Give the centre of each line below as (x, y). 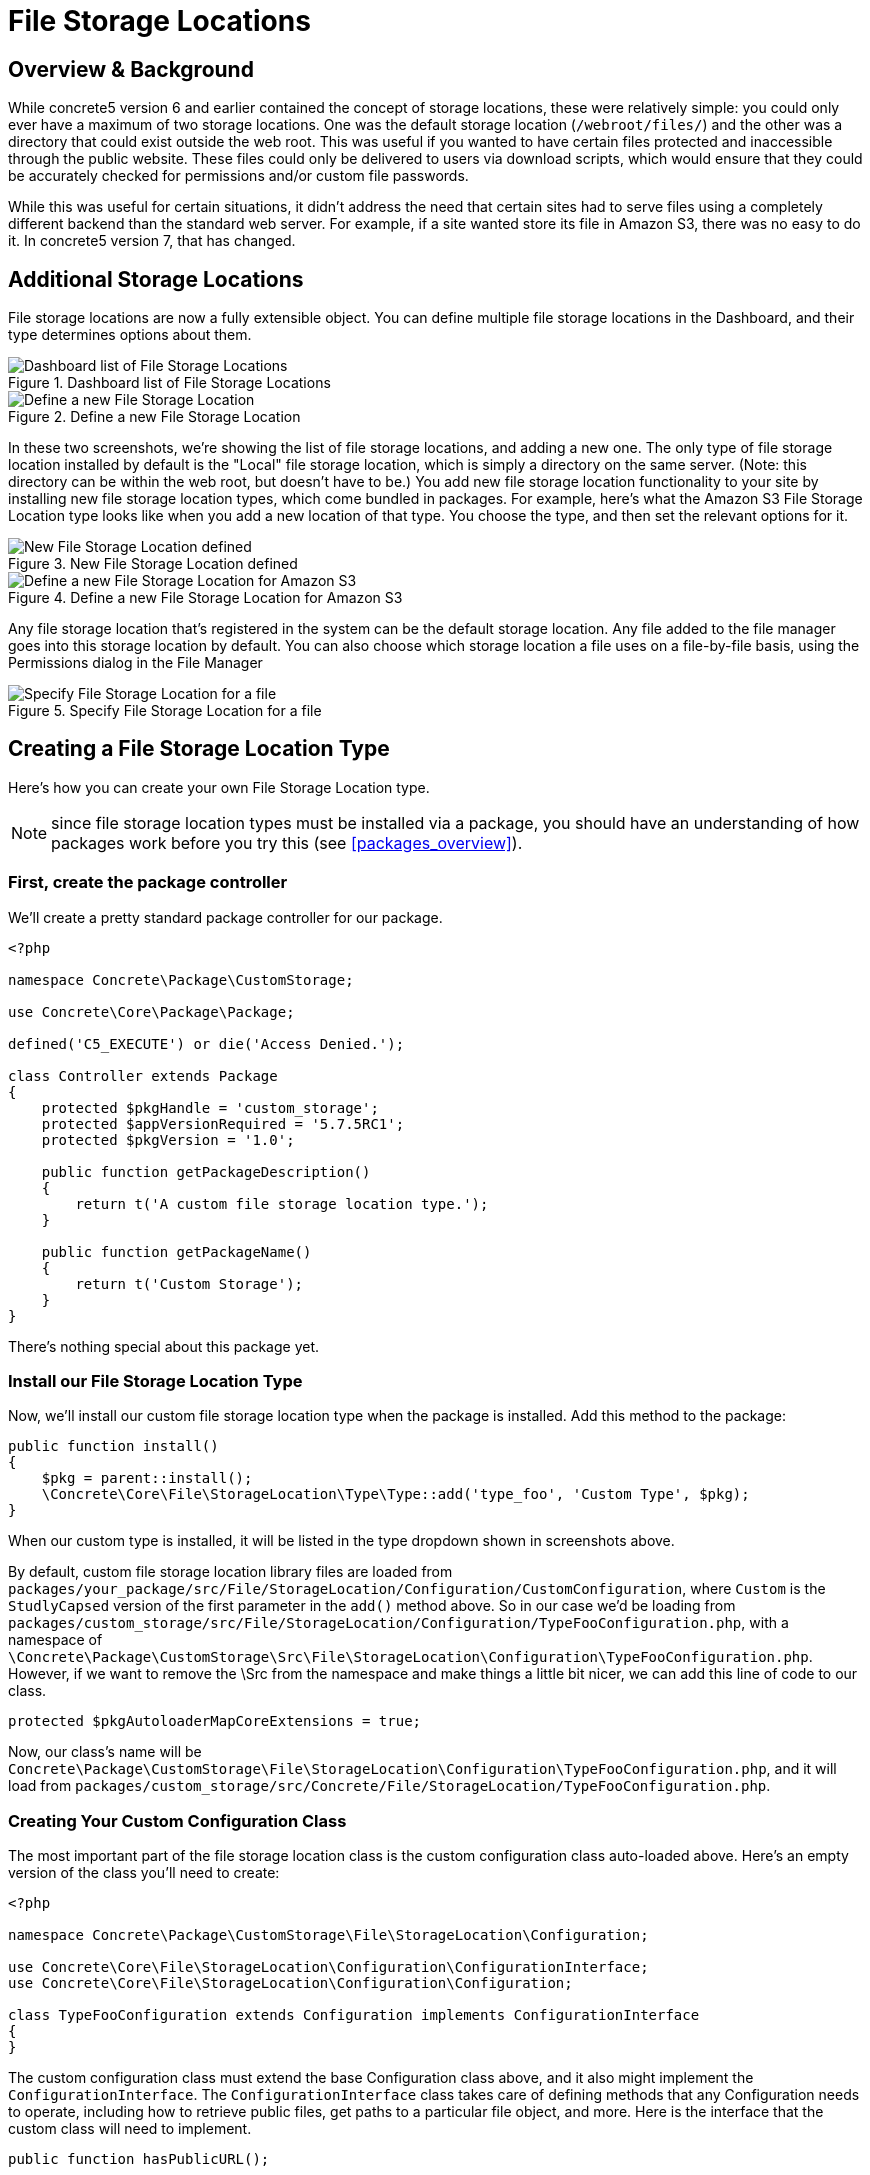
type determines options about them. (130, 335)
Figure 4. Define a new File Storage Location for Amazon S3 (205, 598)
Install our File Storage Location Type (155, 1380)
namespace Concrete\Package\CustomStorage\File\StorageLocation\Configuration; (328, 1935)
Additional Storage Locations (156, 279)
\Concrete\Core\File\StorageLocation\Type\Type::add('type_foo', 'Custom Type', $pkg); (395, 1494)
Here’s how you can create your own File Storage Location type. (219, 787)
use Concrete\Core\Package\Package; (151, 1011)
